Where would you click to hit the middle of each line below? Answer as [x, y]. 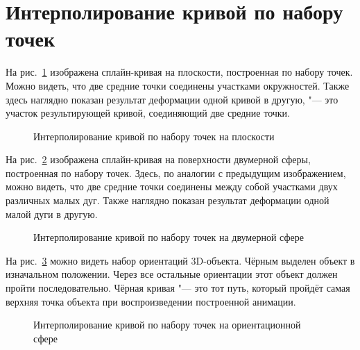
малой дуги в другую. [52, 214]
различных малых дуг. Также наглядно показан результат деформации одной [168, 200]
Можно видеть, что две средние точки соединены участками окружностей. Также [178, 85]
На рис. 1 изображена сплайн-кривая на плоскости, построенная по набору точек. [179, 72]
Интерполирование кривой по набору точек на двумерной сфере [169, 237]
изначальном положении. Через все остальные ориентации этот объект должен [172, 274]
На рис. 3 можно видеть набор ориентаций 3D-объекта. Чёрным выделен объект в [180, 260]
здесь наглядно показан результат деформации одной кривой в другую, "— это [172, 99]
